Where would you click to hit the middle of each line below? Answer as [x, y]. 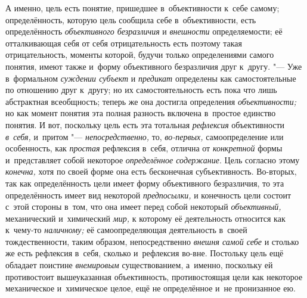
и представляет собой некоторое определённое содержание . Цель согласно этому [153, 159]
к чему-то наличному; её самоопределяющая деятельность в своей [126, 230]
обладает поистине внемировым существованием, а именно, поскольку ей [139, 265]
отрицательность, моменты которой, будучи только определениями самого [140, 55]
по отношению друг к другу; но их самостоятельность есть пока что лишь [141, 90]
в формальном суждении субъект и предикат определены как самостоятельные [151, 78]
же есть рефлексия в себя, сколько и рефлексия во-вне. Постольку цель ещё [145, 253]
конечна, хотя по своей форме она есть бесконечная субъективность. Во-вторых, [151, 171]
